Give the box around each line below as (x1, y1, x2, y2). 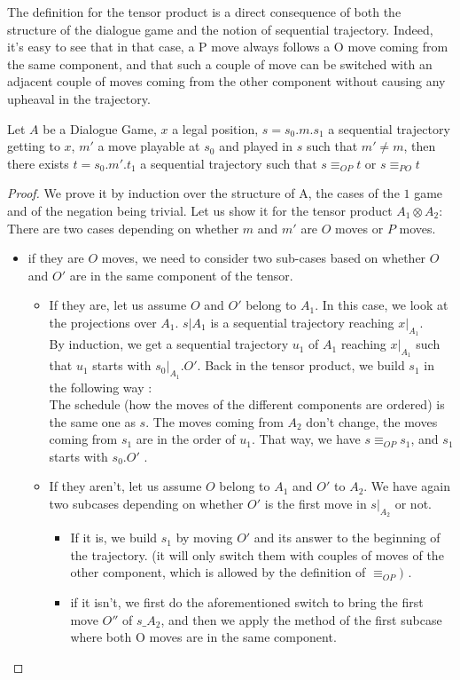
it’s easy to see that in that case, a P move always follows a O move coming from (7, 37, 448, 56)
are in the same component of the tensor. (69, 265, 293, 284)
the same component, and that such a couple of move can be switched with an (7, 54, 433, 73)
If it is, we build (70, 528, 158, 547)
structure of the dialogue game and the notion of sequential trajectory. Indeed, (7, 20, 433, 38)
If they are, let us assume (49, 296, 187, 314)
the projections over (49, 312, 157, 331)
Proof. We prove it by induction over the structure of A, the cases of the (7, 184, 400, 202)
